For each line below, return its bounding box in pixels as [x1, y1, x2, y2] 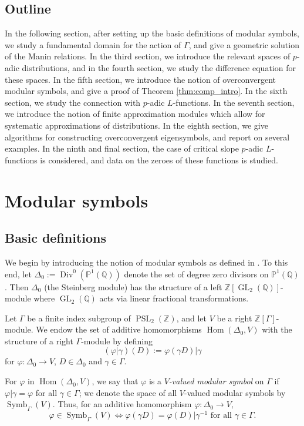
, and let [176, 311, 207, 324]
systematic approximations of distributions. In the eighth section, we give [5, 119, 268, 131]
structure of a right [5, 334, 73, 347]
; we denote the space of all [79, 386, 177, 398]
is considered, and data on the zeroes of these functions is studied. [40, 153, 278, 166]
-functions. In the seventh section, [173, 96, 295, 108]
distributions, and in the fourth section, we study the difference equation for [22, 61, 296, 73]
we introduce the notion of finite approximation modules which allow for [5, 108, 265, 120]
